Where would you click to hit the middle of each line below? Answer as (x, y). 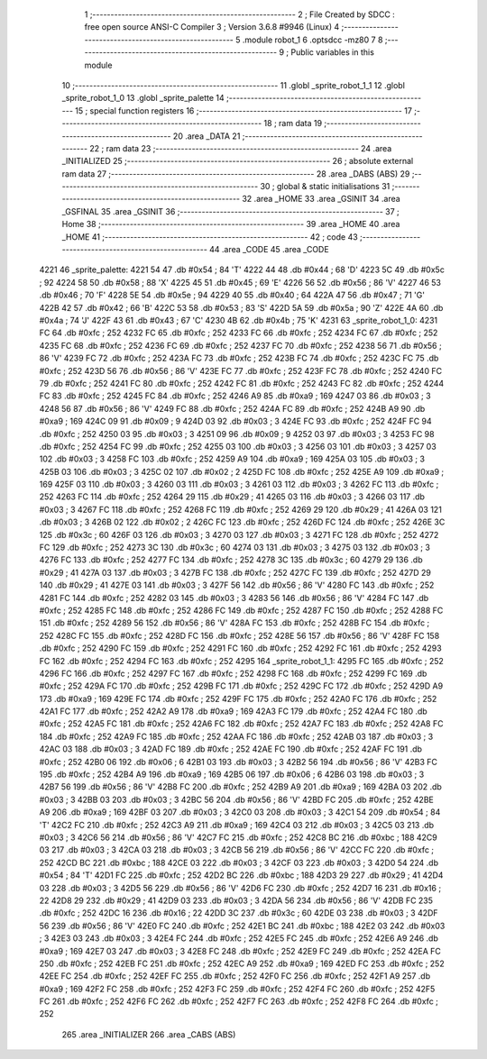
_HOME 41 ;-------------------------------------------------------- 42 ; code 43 (210, 237)
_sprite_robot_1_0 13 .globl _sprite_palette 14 (143, 98)
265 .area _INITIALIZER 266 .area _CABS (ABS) (149, 1034)
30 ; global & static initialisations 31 (325, 187)
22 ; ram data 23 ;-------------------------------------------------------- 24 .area (241, 148)
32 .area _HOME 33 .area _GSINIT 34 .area (321, 199)
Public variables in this (332, 52)
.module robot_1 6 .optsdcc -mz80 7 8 (312, 40)
